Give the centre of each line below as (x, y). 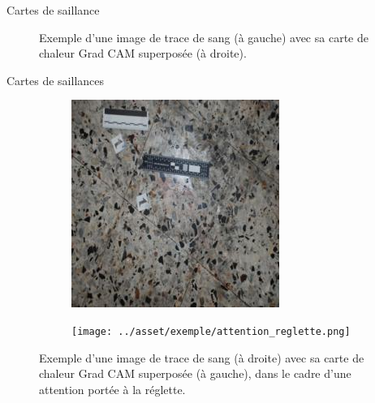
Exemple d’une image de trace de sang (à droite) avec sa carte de (202, 357)
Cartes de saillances (56, 80)
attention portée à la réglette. (112, 389)
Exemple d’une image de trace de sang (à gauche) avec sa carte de (204, 37)
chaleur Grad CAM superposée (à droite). (143, 53)
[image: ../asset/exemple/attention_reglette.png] (211, 331)
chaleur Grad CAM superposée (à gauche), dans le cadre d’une (195, 373)
